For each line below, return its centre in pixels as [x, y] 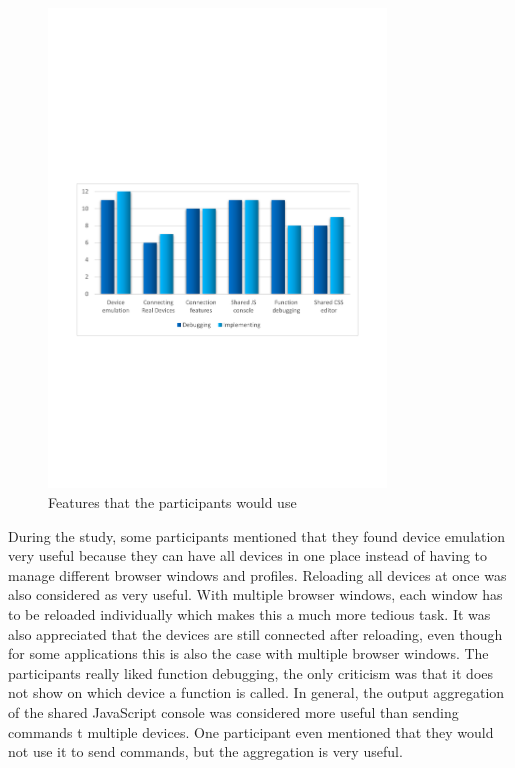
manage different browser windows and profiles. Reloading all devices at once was [257, 574]
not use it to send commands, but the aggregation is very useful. [205, 751]
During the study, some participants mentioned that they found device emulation [257, 535]
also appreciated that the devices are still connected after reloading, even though [255, 633]
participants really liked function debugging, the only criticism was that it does [251, 672]
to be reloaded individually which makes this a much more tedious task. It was [249, 613]
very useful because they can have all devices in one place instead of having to [248, 555]
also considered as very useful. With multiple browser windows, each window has [255, 594]
